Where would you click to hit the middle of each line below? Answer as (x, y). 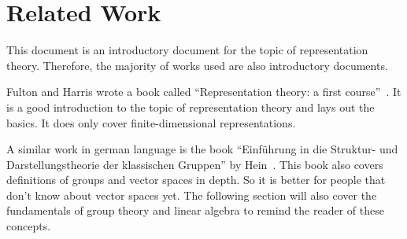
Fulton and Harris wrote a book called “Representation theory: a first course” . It (204, 92)
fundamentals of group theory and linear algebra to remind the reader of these (195, 210)
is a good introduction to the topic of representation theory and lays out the (191, 107)
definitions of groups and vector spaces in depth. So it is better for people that (196, 180)
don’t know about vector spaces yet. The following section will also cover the (192, 195)
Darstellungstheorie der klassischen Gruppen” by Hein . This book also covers (195, 164)
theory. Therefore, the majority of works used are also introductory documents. (197, 65)
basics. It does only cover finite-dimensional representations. (151, 122)
